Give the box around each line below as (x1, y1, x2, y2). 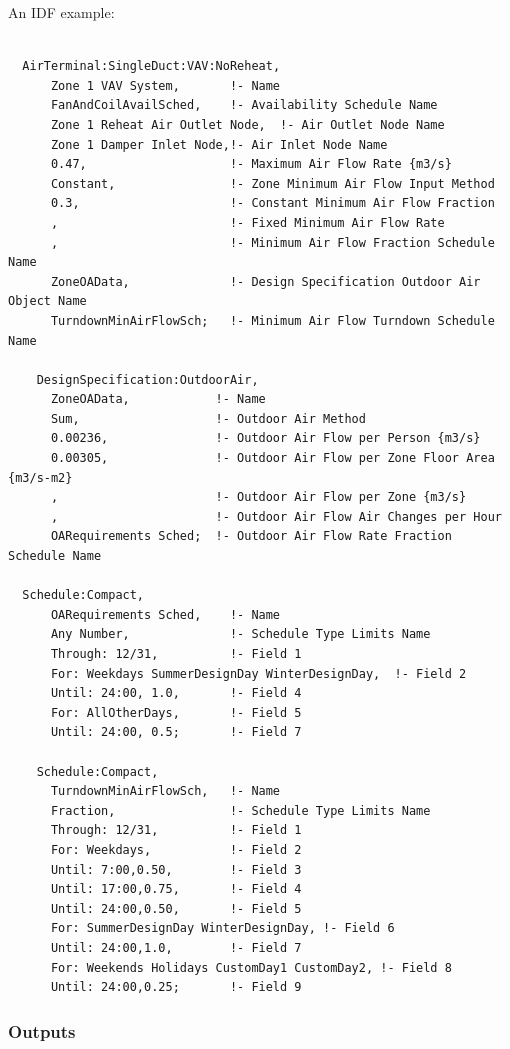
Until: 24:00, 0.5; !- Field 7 (50, 725, 302, 740)
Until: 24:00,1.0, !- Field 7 (50, 940, 302, 955)
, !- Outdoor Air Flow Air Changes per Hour (50, 509, 502, 524)
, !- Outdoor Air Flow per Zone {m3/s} (50, 490, 467, 505)
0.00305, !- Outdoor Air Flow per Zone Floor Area (50, 451, 495, 466)
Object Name (8, 294, 87, 309)
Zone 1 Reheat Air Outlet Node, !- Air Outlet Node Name (50, 117, 445, 132)
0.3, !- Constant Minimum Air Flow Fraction (50, 196, 495, 211)
